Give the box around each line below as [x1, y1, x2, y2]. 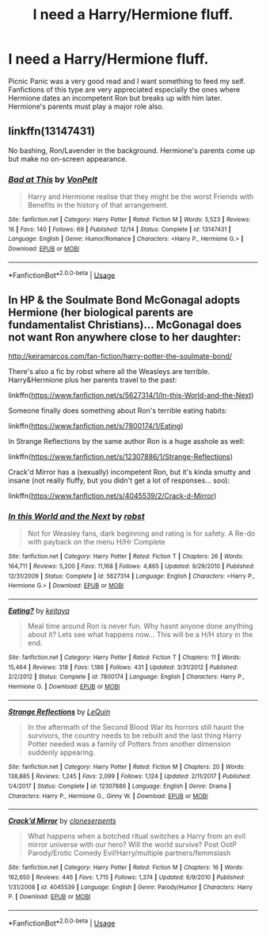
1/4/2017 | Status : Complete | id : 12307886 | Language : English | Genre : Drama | [8, 782, 232, 790]
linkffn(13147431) [8, 124, 96, 138]
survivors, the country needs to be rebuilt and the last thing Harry [27, 731, 242, 740]
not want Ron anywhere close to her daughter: [8, 330, 241, 344]
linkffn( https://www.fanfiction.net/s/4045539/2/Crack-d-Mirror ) [8, 491, 217, 501]
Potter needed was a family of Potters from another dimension [27, 739, 231, 748]
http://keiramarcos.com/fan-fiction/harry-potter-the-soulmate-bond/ [8, 351, 232, 361]
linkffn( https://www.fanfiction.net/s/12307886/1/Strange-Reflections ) [8, 452, 234, 461]
